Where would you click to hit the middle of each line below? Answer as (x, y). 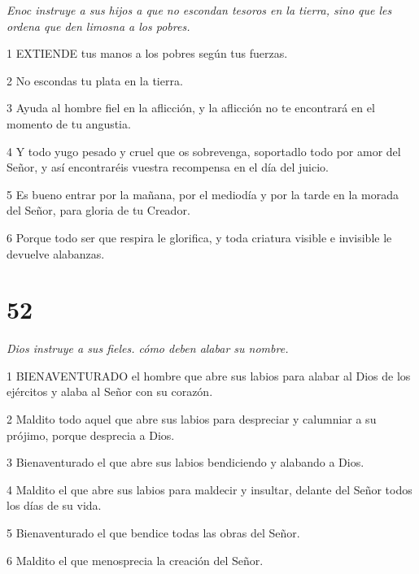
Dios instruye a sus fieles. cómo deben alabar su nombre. (148, 348)
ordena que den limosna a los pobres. (98, 26)
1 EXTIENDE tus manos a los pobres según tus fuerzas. (147, 53)
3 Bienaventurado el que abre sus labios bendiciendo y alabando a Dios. (185, 462)
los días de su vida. (54, 505)
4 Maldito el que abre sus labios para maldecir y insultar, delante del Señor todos (209, 489)
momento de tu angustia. (69, 123)
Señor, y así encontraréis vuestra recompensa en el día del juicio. (168, 167)
